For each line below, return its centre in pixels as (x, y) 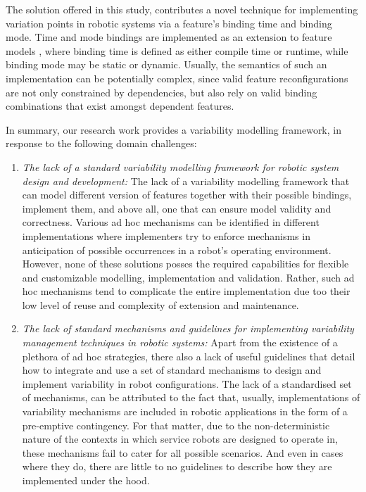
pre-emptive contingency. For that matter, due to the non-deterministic (176, 425)
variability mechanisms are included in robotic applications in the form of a (185, 411)
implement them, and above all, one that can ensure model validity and (177, 208)
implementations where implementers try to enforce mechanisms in (166, 235)
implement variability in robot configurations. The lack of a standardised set (187, 383)
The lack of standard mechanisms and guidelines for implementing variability (188, 328)
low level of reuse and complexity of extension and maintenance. (160, 304)
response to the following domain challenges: (101, 143)
